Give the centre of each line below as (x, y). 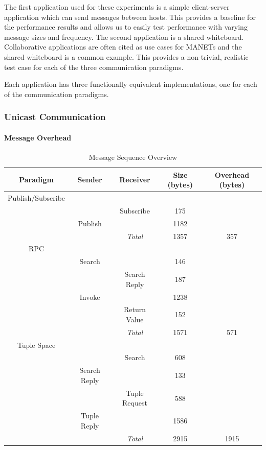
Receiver (135, 180)
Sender (90, 180)
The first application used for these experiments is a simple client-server (117, 7)
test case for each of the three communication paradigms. (94, 67)
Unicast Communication (55, 117)
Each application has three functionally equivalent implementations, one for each (131, 84)
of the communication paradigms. (57, 94)
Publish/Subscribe (37, 198)
